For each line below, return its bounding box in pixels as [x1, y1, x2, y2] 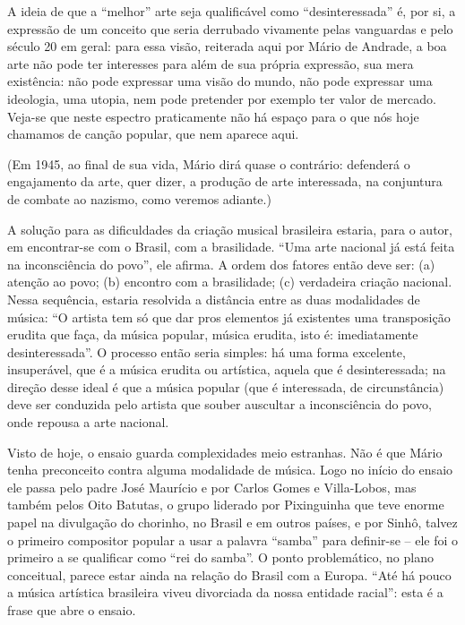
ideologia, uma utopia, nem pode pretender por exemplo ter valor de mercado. [7, 89, 436, 107]
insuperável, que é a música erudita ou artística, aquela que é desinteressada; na [7, 360, 446, 379]
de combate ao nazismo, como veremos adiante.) [7, 189, 271, 208]
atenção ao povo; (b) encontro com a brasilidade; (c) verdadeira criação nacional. [7, 272, 452, 291]
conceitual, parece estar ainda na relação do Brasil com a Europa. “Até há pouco [7, 565, 452, 584]
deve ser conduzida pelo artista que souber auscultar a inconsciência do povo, [7, 395, 432, 414]
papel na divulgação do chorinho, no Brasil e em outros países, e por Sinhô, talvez [7, 513, 458, 532]
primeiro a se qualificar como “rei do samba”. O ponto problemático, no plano [7, 548, 434, 567]
